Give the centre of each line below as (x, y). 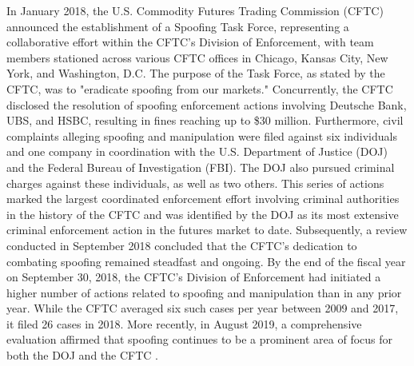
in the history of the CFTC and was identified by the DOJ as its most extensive (203, 214)
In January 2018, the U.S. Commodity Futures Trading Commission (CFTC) (195, 10)
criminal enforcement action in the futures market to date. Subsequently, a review (207, 230)
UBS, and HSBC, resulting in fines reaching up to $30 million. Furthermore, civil (205, 120)
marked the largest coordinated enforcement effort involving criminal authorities (203, 199)
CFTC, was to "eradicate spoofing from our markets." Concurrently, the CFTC (200, 88)
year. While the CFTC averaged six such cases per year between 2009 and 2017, (203, 308)
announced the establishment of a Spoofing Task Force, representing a (178, 26)
